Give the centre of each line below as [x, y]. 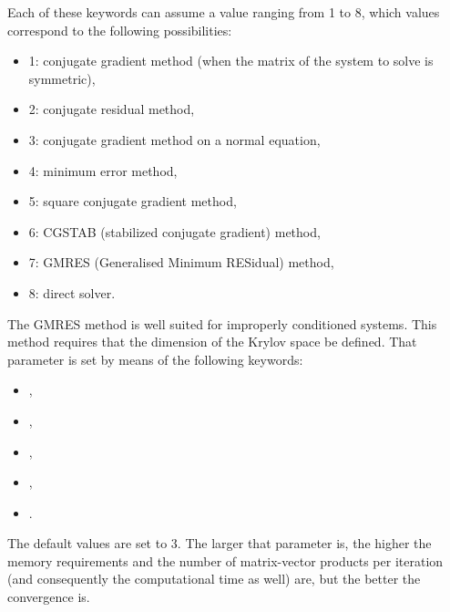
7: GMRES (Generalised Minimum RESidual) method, [181, 262]
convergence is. [49, 597]
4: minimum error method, [103, 170]
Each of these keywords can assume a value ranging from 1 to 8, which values [224, 12]
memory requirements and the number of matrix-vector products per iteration [225, 560]
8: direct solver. [72, 292]
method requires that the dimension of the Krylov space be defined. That [212, 342]
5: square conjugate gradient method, [133, 201]
